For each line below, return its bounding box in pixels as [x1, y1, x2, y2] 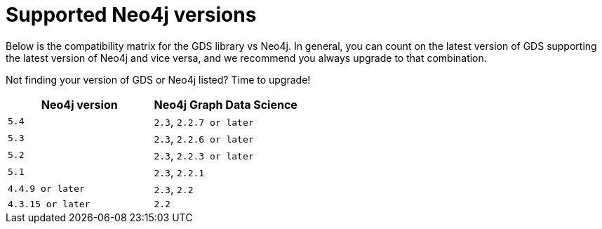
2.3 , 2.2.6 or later [154, 131, 254, 145]
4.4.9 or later [8, 183, 85, 195]
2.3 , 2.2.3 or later [154, 148, 254, 162]
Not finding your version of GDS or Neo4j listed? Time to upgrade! [6, 73, 311, 86]
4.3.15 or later [8, 198, 91, 209]
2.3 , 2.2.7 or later [154, 114, 254, 129]
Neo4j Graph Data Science [154, 97, 297, 112]
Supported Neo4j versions [6, 3, 257, 27]
